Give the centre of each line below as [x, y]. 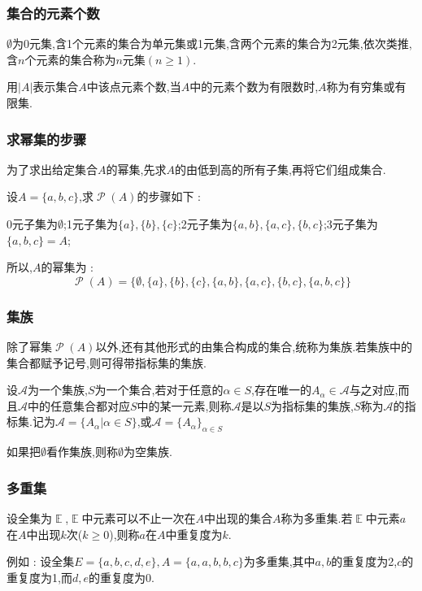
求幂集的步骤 [47, 139]
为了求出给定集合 [52, 169]
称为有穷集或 [361, 87]
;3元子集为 [350, 224]
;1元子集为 [91, 224]
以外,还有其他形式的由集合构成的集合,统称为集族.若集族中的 [254, 346]
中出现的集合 [239, 517]
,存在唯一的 [281, 390]
